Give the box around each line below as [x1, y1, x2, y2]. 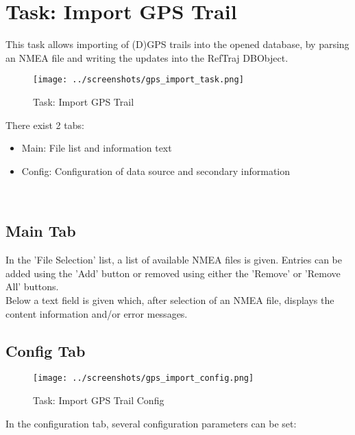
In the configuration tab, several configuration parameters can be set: [5, 416, 297, 430]
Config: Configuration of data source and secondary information [21, 163, 290, 178]
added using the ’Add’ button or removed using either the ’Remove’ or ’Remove [5, 266, 341, 280]
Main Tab [5, 220, 76, 242]
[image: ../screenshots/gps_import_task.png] [33, 75, 244, 85]
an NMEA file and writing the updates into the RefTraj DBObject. [5, 50, 289, 64]
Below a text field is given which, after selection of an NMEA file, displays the [5, 292, 334, 307]
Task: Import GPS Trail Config [33, 392, 164, 407]
